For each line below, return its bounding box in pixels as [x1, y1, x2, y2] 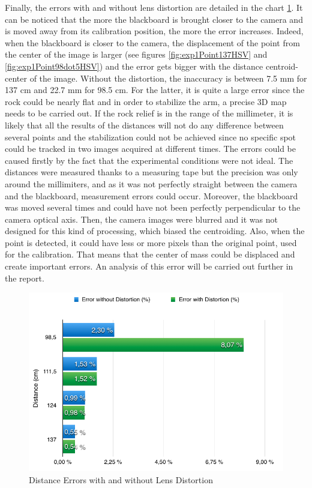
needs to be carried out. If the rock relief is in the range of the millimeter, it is [5, 107, 293, 119]
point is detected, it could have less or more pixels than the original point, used [5, 236, 297, 249]
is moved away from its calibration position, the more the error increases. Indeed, [5, 25, 304, 37]
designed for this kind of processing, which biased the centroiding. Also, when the [5, 224, 305, 237]
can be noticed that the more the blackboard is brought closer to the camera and [5, 13, 303, 25]
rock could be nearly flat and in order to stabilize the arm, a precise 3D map [5, 95, 287, 107]
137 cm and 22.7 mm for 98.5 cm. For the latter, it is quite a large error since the [5, 83, 305, 96]
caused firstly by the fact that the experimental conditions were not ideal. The [5, 154, 293, 166]
